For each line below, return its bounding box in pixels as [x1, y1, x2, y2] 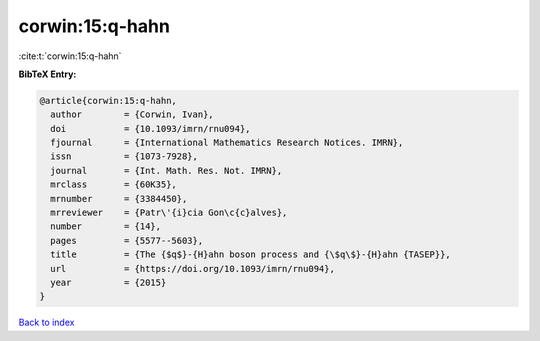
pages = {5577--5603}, [50, 235, 204, 246]
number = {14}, [50, 221, 162, 232]
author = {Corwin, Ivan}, [50, 109, 214, 120]
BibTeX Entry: [18, 68, 77, 80]
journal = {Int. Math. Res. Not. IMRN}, [50, 165, 283, 176]
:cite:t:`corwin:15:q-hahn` [18, 50, 122, 62]
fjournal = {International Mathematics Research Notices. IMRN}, [50, 137, 404, 149]
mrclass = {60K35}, [50, 179, 177, 190]
